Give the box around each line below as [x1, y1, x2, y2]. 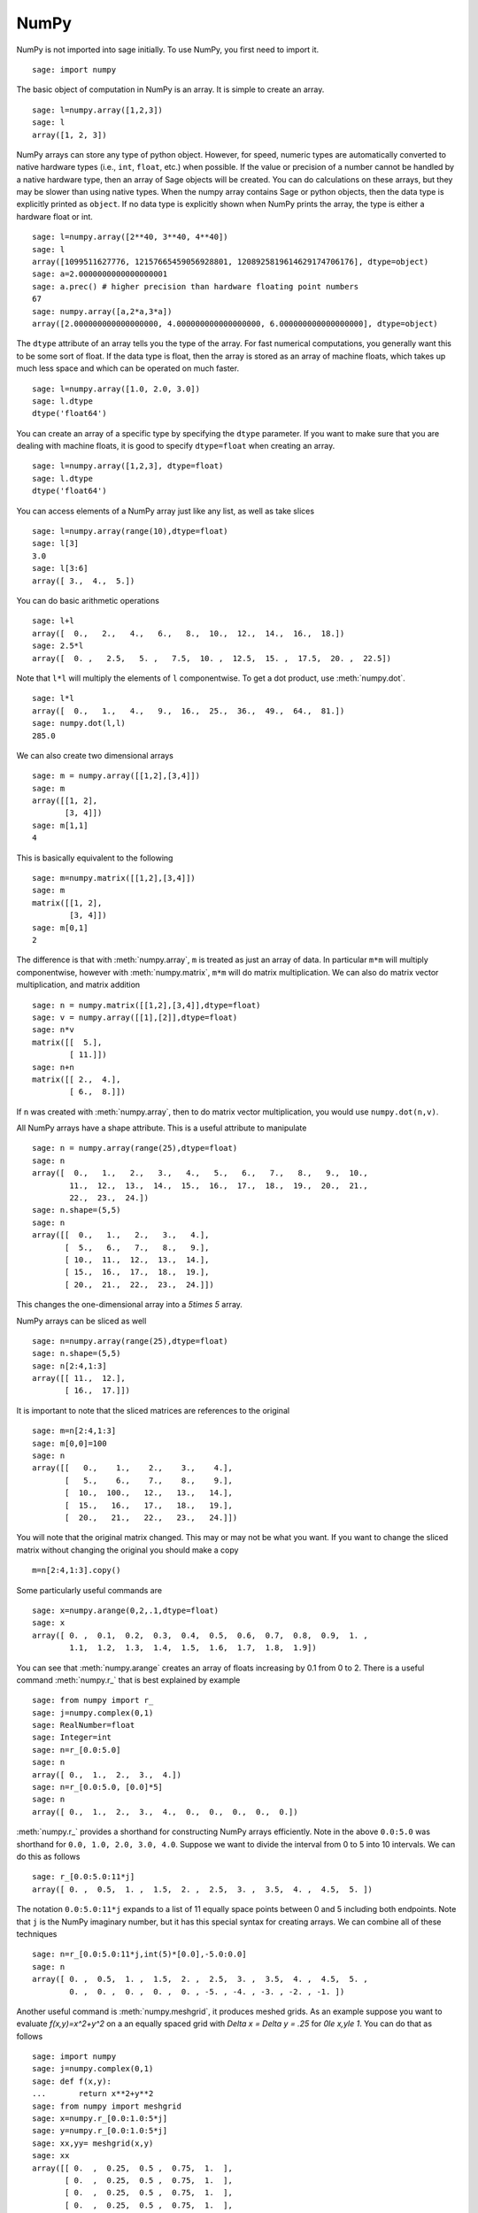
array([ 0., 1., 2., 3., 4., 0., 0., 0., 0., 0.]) [32, 1807, 298, 1816]
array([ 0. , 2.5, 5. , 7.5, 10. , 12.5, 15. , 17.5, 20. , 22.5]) [32, 653, 392, 663]
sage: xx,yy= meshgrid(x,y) [32, 2138, 154, 2148]
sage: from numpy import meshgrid [32, 2101, 181, 2111]
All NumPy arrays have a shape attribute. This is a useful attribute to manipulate [16, 1122, 307, 1133]
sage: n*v [32, 1025, 74, 1035]
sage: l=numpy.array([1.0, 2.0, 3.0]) [32, 383, 201, 394]
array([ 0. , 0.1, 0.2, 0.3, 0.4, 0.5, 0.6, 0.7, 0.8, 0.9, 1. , [32, 1630, 368, 1640]
